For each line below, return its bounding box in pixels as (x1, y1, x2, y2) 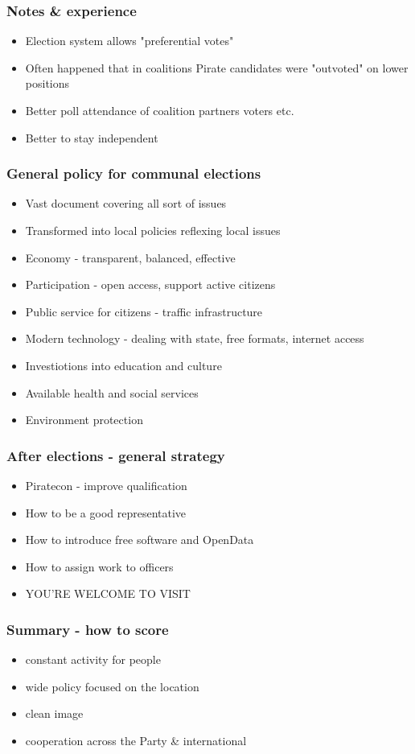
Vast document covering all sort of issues (25, 195, 227, 212)
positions (25, 75, 70, 92)
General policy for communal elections (6, 163, 261, 183)
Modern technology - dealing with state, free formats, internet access (25, 330, 364, 347)
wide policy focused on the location (25, 678, 199, 694)
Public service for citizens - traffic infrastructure (25, 303, 263, 319)
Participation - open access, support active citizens (25, 276, 276, 293)
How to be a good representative (25, 504, 187, 521)
